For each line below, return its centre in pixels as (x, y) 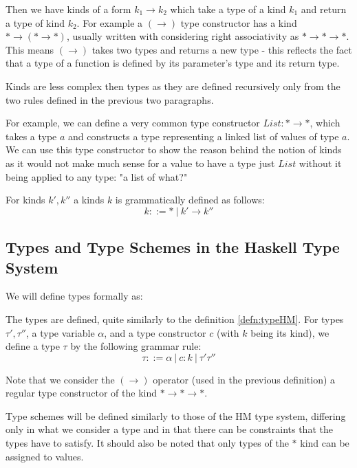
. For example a (110, 22)
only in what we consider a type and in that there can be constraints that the (169, 429)
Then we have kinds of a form (68, 9)
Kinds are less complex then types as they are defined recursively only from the (173, 86)
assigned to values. (45, 456)
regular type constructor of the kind (81, 393)
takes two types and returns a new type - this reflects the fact (222, 49)
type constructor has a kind (239, 22)
